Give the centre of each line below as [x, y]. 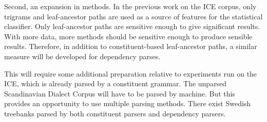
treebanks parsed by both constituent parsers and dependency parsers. [115, 113]
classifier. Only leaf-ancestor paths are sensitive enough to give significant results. [132, 26]
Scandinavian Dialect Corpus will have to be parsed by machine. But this [120, 93]
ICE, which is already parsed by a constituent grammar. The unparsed [116, 83]
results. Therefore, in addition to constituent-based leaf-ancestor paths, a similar [131, 46]
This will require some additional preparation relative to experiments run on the [131, 73]
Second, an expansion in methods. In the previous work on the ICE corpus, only [130, 6]
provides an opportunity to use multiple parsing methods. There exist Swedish [128, 103]
